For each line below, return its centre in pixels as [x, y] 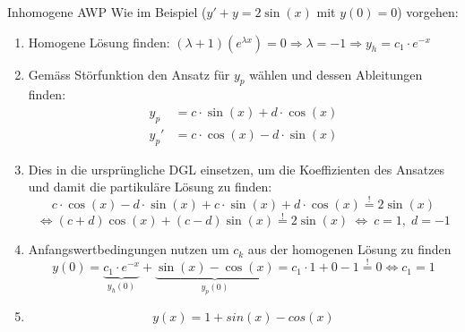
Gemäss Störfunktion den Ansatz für [129, 74]
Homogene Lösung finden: [99, 42]
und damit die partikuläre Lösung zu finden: [150, 187]
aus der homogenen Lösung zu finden [349, 249]
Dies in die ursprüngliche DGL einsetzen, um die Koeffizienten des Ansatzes [237, 169]
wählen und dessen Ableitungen [336, 74]
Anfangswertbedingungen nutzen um [129, 249]
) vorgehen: [428, 12]
